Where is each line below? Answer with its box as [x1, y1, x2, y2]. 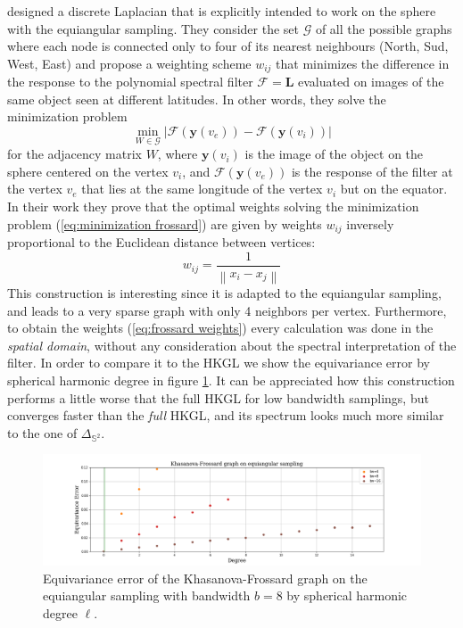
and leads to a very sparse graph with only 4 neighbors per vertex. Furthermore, [7, 301, 447, 319]
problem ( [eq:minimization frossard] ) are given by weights [7, 214, 322, 233]
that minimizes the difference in [276, 54, 450, 72]
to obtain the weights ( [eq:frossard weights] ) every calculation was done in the [7, 318, 434, 337]
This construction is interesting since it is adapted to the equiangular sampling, [7, 283, 442, 302]
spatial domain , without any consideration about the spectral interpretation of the [7, 335, 457, 354]
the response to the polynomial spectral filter [7, 72, 253, 91]
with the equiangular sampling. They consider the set [7, 19, 299, 37]
